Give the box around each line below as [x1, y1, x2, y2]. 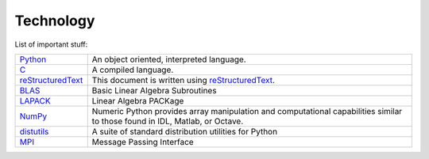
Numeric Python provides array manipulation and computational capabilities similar [91, 105, 403, 116]
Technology [14, 12, 95, 29]
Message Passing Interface [91, 136, 194, 147]
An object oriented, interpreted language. [91, 54, 246, 65]
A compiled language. [91, 64, 174, 75]
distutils [19, 126, 49, 137]
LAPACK [19, 95, 51, 106]
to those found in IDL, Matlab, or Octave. [91, 115, 244, 127]
